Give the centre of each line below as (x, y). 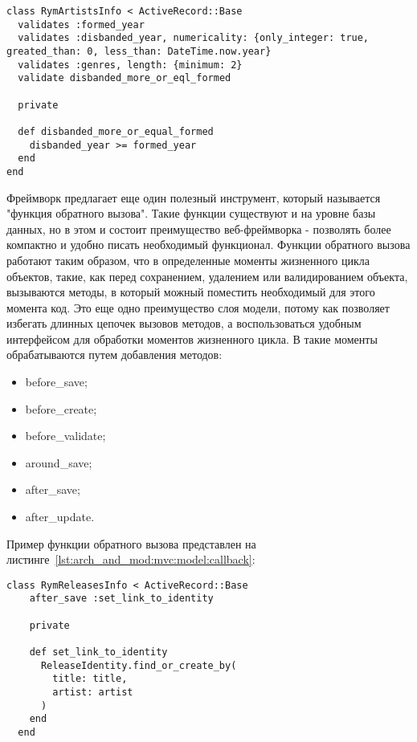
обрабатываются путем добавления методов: (114, 355)
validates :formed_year (81, 24)
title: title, (90, 679)
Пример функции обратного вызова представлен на (131, 543)
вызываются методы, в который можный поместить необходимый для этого (191, 292)
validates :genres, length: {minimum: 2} (130, 65)
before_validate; (65, 436)
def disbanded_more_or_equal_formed (116, 131)
